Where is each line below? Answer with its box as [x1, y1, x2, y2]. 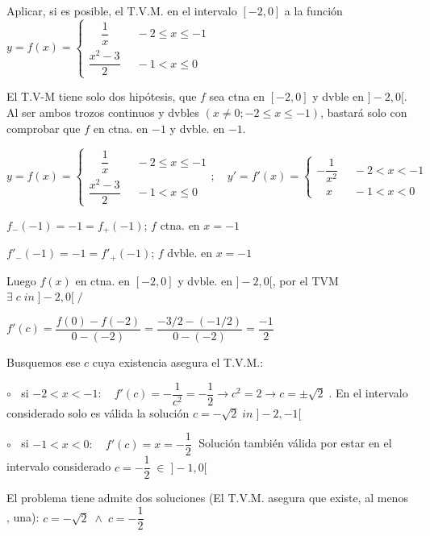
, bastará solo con [320, 103, 407, 120]
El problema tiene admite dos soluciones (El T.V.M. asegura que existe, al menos [6, 489, 408, 506]
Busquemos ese [6, 354, 81, 371]
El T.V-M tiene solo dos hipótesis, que [6, 88, 197, 105]
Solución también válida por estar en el [198, 434, 392, 451]
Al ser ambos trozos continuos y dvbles [6, 103, 199, 120]
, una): [6, 509, 40, 526]
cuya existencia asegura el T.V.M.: [92, 354, 264, 371]
